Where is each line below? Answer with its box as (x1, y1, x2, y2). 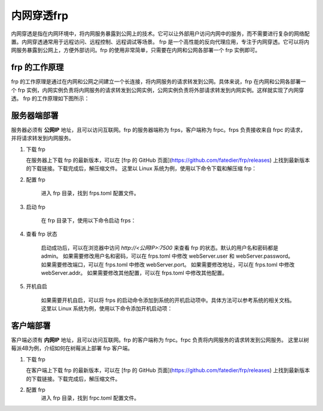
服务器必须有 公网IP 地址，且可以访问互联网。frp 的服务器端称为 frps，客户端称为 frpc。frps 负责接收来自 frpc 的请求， (11, 126, 306, 133)
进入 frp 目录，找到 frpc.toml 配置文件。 (41, 394, 140, 401)
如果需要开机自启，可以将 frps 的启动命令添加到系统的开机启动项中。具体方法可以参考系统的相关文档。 (41, 297, 295, 304)
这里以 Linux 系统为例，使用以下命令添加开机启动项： (41, 305, 173, 312)
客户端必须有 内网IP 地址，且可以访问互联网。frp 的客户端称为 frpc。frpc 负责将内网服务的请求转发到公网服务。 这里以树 (11, 336, 309, 344)
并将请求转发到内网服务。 (11, 135, 74, 142)
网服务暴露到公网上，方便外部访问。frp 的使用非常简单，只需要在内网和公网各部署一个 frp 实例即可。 (11, 47, 261, 54)
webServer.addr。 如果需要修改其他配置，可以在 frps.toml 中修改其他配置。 (41, 270, 228, 276)
